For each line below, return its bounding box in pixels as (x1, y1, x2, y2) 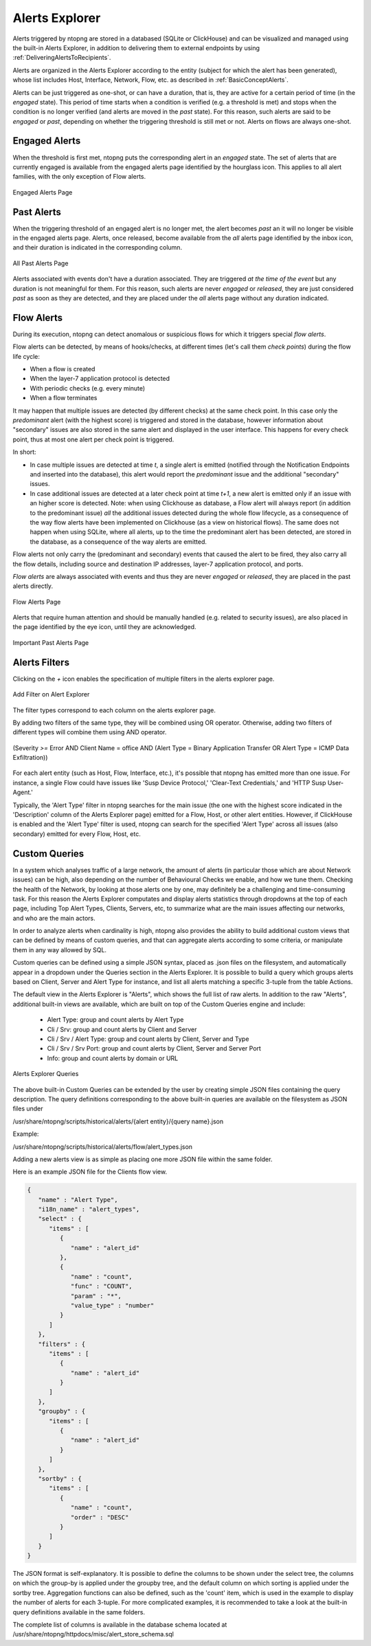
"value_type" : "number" (70, 1302, 155, 1309)
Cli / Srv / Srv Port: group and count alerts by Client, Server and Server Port (47, 1044, 261, 1053)
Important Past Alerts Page (12, 638, 89, 646)
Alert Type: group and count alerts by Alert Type (47, 1016, 184, 1024)
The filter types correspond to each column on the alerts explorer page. (12, 705, 216, 714)
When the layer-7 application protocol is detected (30, 375, 170, 383)
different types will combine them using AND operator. (12, 728, 167, 736)
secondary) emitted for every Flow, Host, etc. (12, 829, 141, 838)
